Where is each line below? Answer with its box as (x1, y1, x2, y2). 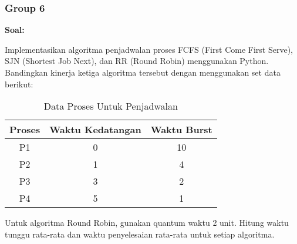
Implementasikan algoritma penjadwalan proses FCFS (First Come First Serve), (5, 43, 293, 55)
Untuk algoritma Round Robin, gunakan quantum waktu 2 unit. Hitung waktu (5, 216, 289, 229)
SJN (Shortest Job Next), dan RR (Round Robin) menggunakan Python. (5, 55, 269, 67)
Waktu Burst (150, 123, 212, 137)
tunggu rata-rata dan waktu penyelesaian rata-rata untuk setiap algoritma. (5, 228, 275, 240)
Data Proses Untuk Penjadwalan (43, 99, 178, 113)
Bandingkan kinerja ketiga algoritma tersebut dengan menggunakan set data (5, 66, 281, 78)
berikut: (5, 77, 33, 90)
